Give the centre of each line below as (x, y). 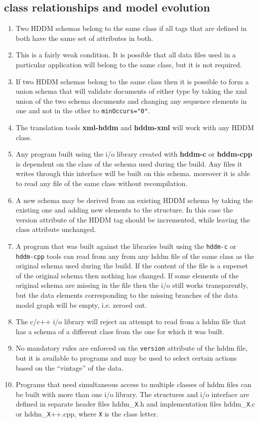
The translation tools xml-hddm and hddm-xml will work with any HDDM (135, 127)
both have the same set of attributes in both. (84, 38)
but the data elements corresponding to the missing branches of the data (127, 295)
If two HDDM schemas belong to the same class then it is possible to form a (132, 81)
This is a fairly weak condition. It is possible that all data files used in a (126, 55)
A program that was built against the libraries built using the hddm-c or (126, 246)
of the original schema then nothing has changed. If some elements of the (127, 275)
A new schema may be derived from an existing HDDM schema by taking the (134, 200)
